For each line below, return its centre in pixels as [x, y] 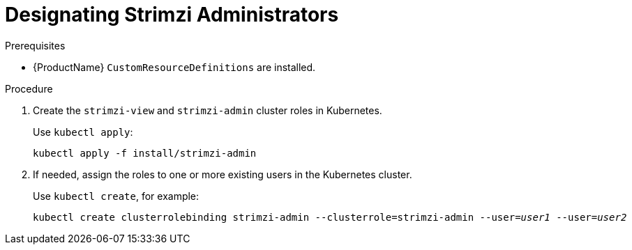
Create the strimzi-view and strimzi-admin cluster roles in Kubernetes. [208, 110]
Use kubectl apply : [83, 132]
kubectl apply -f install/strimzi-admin [145, 153]
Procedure [29, 88]
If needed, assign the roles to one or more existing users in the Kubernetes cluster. [223, 174]
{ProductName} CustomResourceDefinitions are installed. [174, 67]
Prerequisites [35, 45]
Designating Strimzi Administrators [172, 15]
